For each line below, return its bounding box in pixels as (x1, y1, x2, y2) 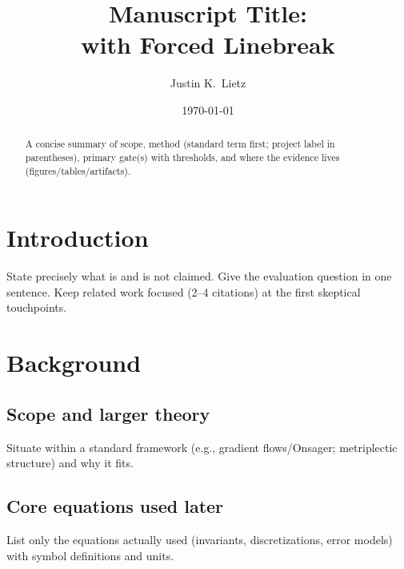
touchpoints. (6, 299, 67, 316)
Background (6, 346, 142, 379)
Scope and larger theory (6, 401, 210, 426)
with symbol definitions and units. (6, 547, 174, 563)
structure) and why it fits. (6, 454, 134, 471)
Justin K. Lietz (170, 75, 246, 91)
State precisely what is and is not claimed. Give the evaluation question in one (6, 268, 392, 284)
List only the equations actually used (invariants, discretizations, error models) (6, 531, 393, 547)
